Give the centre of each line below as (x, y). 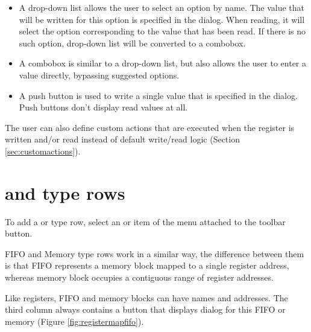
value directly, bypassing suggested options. (99, 75)
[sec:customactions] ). (43, 151)
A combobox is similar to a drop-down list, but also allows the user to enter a (162, 63)
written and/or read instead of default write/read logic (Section (122, 139)
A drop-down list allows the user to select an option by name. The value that (162, 7)
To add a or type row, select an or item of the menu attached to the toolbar (145, 221)
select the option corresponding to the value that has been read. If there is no (162, 31)
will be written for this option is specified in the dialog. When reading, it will (162, 19)
